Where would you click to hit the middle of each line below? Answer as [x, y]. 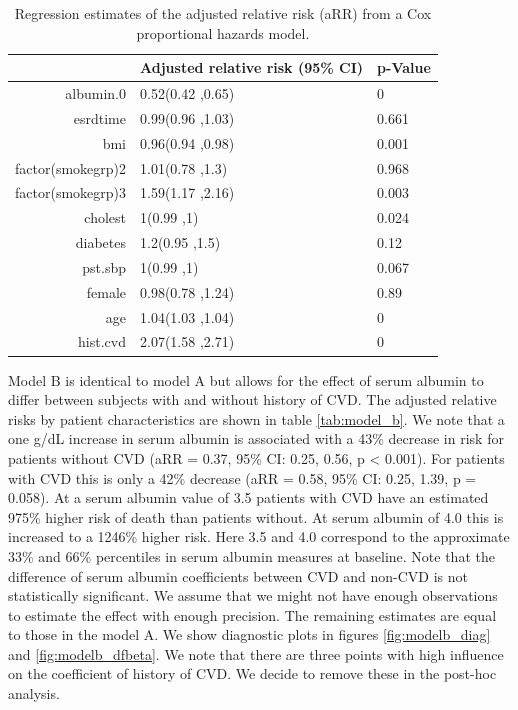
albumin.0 [95, 93]
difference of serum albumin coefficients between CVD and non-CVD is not [238, 575]
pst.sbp [104, 266]
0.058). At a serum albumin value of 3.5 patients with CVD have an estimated [248, 497]
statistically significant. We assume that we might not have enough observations [253, 595]
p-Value [404, 67]
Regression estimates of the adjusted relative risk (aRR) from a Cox [223, 13]
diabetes [100, 242]
